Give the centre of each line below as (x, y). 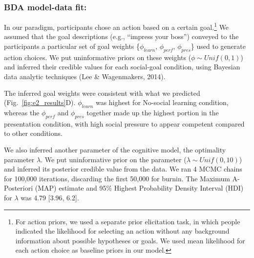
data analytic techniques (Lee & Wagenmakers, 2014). (85, 76)
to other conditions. (33, 133)
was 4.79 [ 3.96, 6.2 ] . (50, 197)
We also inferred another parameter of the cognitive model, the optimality (115, 150)
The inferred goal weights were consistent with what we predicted (102, 93)
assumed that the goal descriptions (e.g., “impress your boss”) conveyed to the (121, 36)
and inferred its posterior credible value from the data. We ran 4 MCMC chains (123, 169)
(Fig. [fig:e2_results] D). (40, 102)
